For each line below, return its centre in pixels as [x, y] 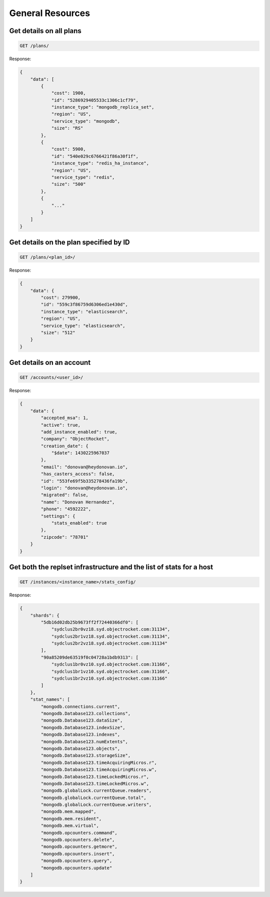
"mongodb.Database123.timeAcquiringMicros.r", [99, 762]
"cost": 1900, [68, 93]
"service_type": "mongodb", [85, 121]
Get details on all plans [45, 31]
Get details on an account [50, 363]
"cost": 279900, [61, 298]
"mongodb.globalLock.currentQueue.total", [94, 798]
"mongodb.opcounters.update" [76, 868]
